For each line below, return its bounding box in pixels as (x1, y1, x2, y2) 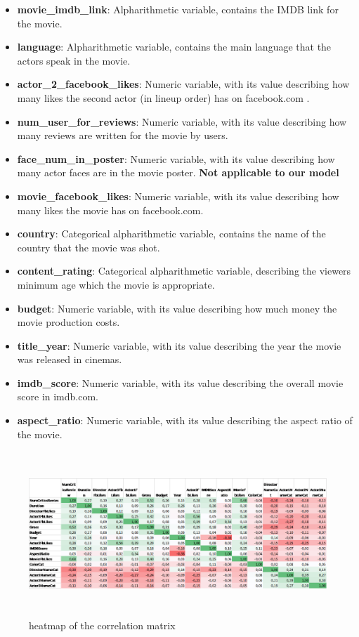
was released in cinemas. (17, 352, 122, 367)
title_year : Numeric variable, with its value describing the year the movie (17, 338, 341, 353)
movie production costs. (17, 315, 120, 329)
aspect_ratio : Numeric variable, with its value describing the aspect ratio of (17, 413, 353, 428)
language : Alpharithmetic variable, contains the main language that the (17, 39, 332, 54)
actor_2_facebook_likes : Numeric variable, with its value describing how (17, 77, 350, 91)
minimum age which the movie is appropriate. (17, 277, 215, 291)
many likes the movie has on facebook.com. (17, 202, 204, 217)
